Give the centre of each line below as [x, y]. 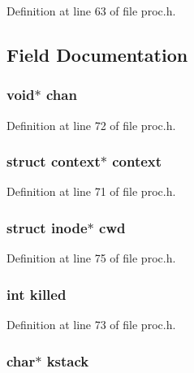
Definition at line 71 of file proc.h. [91, 191]
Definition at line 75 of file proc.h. [91, 258]
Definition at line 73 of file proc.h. [91, 325]
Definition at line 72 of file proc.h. [91, 125]
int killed [37, 294]
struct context [54, 161]
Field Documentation [97, 54]
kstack [68, 360]
